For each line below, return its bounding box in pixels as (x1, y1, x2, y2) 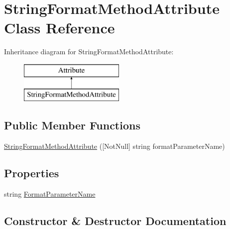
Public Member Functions (4, 117, 140, 133)
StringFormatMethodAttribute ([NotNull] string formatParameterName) (4, 141, 225, 151)
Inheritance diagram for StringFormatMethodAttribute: (4, 46, 174, 57)
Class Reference (4, 17, 115, 38)
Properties (4, 165, 59, 181)
